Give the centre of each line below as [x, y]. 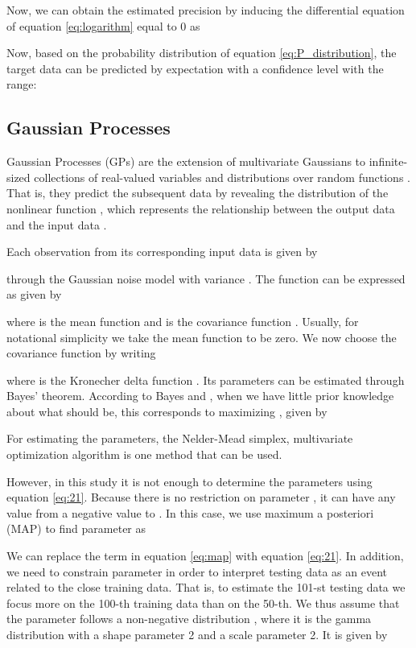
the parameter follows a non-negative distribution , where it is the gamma [189, 619]
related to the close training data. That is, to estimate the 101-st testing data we [206, 587]
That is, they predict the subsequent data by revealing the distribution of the [198, 193]
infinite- [388, 161]
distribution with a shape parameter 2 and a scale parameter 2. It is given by [197, 635]
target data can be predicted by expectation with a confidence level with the [195, 68]
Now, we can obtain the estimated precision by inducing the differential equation [206, 10]
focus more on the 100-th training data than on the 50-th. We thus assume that [203, 603]
